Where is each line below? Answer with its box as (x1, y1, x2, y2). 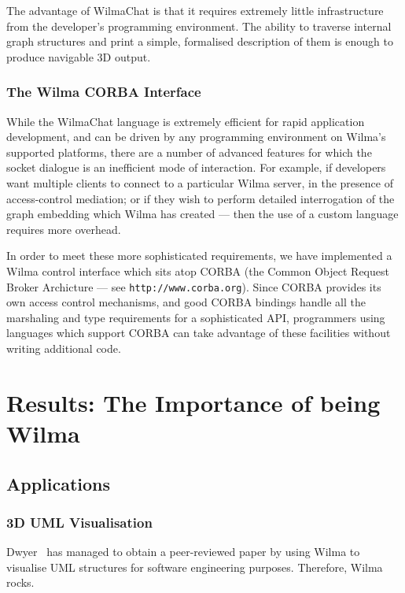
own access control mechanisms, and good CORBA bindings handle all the (6, 294, 366, 310)
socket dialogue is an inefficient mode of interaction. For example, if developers (6, 159, 386, 176)
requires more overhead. (6, 221, 121, 237)
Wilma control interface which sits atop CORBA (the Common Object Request (6, 262, 389, 279)
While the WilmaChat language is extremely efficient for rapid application (6, 113, 365, 129)
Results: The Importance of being (6, 386, 381, 418)
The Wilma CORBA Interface (6, 82, 201, 102)
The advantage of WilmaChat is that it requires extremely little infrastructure (6, 2, 384, 18)
